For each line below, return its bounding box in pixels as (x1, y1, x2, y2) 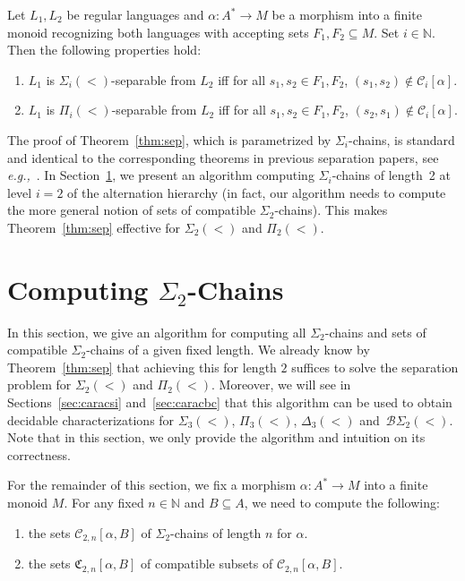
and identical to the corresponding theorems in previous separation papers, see (7, 148, 439, 167)
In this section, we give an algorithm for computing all (7, 322, 306, 341)
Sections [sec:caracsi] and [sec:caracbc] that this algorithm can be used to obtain (7, 393, 452, 412)
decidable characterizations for (7, 410, 175, 429)
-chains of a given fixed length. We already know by (86, 340, 370, 359)
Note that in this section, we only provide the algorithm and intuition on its (7, 428, 426, 447)
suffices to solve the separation (291, 357, 459, 376)
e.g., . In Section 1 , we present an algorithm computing (7, 166, 314, 184)
